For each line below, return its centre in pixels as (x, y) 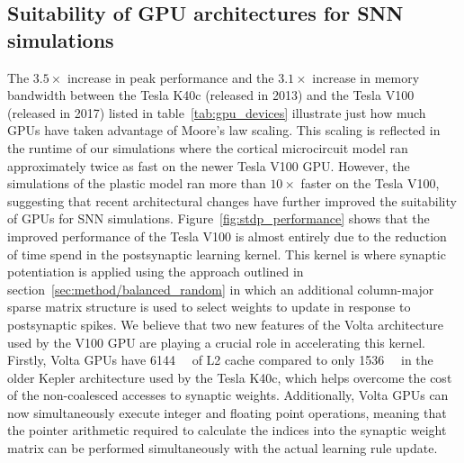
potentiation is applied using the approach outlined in (156, 272)
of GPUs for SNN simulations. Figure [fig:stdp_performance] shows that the (219, 218)
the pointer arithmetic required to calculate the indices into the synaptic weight (227, 430)
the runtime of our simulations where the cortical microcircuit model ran (208, 147)
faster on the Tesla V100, (370, 183)
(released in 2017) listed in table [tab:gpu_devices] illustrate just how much (217, 112)
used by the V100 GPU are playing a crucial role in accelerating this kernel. (216, 342)
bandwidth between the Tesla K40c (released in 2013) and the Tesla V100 (211, 95)
